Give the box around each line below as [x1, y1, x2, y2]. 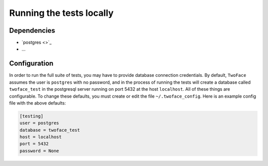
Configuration [9, 59, 54, 68]
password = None [19, 148, 60, 154]
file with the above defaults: [9, 100, 67, 106]
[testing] [19, 113, 44, 119]
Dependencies [9, 26, 56, 35]
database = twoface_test [19, 127, 80, 133]
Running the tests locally [9, 7, 114, 18]
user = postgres [19, 120, 60, 126]
